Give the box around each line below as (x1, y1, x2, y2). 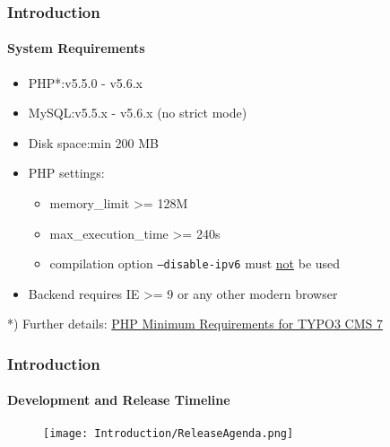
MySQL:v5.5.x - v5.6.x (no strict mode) (28, 103, 247, 122)
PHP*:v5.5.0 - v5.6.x (28, 73, 143, 92)
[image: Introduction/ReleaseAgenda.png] (43, 426, 294, 440)
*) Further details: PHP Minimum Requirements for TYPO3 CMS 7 (7, 314, 383, 333)
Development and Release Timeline (7, 390, 230, 409)
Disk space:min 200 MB (28, 133, 159, 152)
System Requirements (7, 39, 145, 57)
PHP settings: (28, 163, 105, 182)
